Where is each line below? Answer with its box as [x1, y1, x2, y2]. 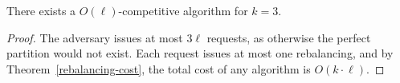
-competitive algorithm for [118, 2, 248, 18]
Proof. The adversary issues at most [6, 29, 183, 45]
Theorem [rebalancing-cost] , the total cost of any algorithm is [6, 60, 311, 77]
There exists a [6, 2, 76, 18]
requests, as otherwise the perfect [206, 29, 371, 45]
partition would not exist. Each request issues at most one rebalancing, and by [6, 45, 394, 61]
